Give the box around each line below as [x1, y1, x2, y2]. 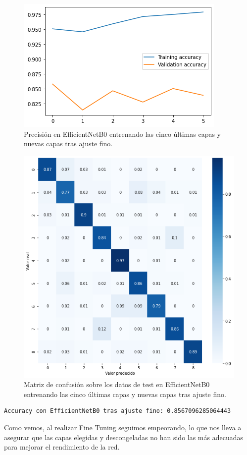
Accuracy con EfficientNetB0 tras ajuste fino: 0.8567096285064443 [4, 407, 231, 415]
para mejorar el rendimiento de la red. [4, 442, 120, 452]
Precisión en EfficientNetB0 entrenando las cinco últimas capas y [24, 128, 221, 139]
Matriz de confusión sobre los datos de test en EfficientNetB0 [24, 379, 210, 390]
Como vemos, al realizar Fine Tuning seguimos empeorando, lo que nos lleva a [4, 422, 242, 432]
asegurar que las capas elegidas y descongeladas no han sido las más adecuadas [4, 432, 244, 442]
